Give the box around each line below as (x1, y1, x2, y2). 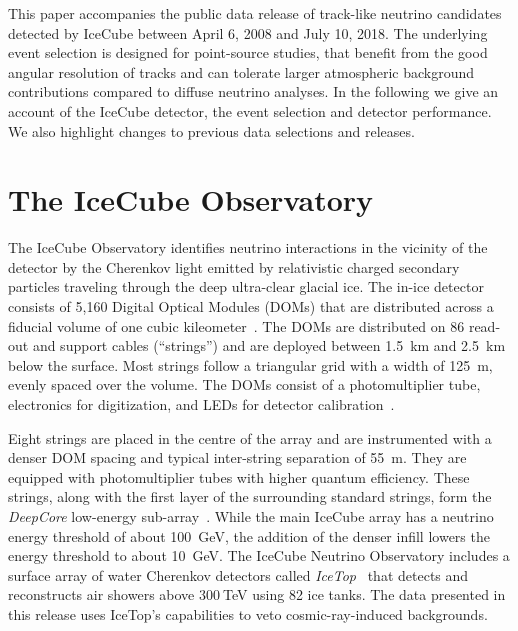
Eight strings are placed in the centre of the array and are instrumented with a (8, 427, 492, 448)
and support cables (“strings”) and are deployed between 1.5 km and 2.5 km (32, 335, 506, 356)
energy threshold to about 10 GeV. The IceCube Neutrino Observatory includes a (8, 545, 510, 566)
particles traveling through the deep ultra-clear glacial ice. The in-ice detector (8, 276, 484, 297)
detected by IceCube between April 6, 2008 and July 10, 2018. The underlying (8, 22, 488, 43)
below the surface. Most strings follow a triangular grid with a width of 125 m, (8, 354, 493, 375)
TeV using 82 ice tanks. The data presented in (223, 584, 506, 605)
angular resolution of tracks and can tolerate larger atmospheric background (8, 61, 475, 82)
